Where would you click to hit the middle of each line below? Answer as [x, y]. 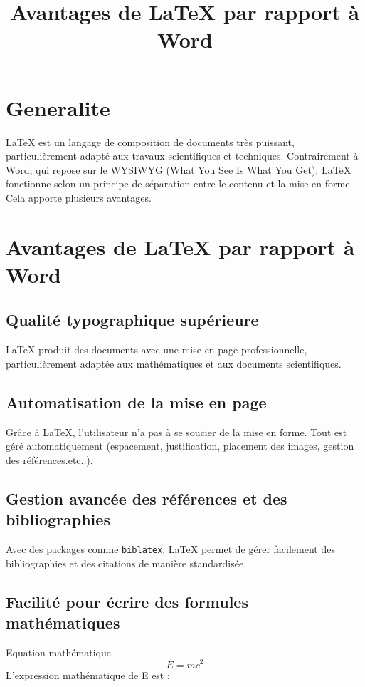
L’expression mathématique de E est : [88, 675]
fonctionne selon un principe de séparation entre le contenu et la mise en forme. [179, 184]
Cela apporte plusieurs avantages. [79, 197]
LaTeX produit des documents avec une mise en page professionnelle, [157, 350]
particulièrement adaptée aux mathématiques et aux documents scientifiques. [174, 363]
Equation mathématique [58, 652]
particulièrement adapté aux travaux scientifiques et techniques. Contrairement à [182, 156]
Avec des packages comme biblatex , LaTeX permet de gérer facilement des [170, 549]
